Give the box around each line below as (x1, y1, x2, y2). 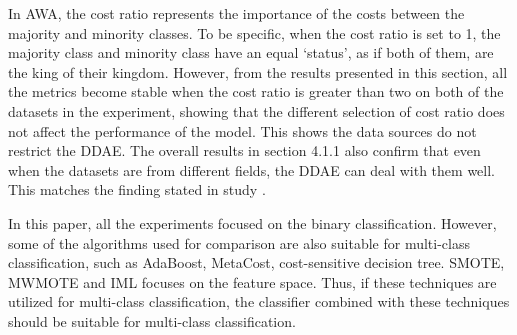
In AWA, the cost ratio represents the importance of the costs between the (8, 3, 465, 23)
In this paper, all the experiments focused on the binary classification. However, (8, 212, 497, 233)
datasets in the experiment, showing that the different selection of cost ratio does (8, 100, 505, 121)
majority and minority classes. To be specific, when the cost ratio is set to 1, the (8, 22, 501, 43)
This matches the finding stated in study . (8, 179, 266, 200)
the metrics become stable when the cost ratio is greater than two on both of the (8, 81, 504, 102)
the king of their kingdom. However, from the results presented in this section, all (8, 61, 508, 82)
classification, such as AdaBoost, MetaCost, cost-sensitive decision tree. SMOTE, (8, 252, 505, 273)
